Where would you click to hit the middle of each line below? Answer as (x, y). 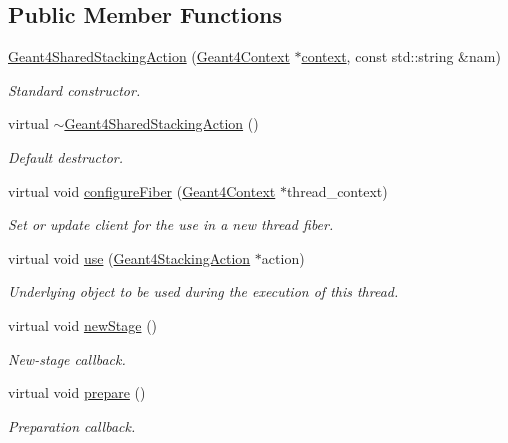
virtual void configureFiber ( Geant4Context (142, 190)
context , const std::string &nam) (401, 56)
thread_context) (337, 190)
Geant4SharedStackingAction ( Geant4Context (149, 56)
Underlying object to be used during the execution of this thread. (203, 291)
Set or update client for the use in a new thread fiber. (171, 224)
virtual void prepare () (77, 392)
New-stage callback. (67, 358)
